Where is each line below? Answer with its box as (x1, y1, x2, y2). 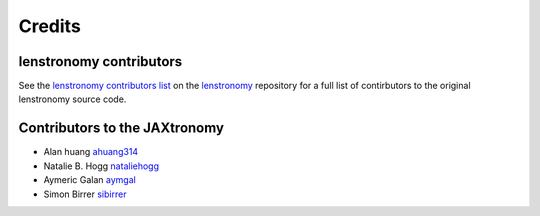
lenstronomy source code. (18, 93, 127, 105)
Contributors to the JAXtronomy (18, 120, 225, 137)
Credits (18, 15, 82, 37)
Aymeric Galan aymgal (43, 174, 137, 186)
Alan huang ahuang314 (43, 146, 139, 158)
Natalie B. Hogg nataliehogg (43, 160, 160, 172)
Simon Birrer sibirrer (43, 188, 127, 200)
